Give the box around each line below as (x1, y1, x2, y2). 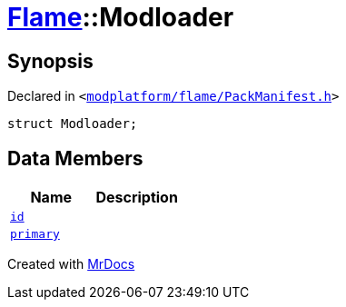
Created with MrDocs (7, 256, 135, 272)
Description (95, 188, 178, 207)
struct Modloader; (7, 116, 138, 132)
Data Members (7, 146, 143, 170)
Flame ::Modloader (7, 2, 234, 33)
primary (10, 227, 60, 242)
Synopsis (7, 49, 94, 73)
